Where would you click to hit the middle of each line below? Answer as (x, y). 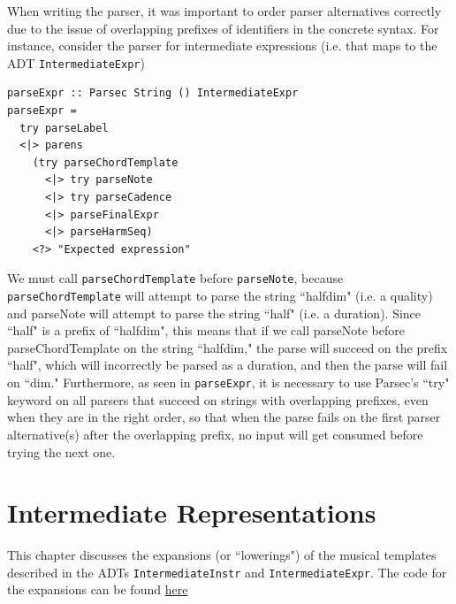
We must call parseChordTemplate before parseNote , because (175, 278)
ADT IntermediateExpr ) (76, 62)
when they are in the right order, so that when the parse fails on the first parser (224, 417)
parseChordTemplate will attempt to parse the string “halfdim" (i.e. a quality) (220, 296)
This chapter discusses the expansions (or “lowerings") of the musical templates (222, 555)
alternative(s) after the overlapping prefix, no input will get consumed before (215, 434)
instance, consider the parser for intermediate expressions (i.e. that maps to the (222, 46)
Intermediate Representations (192, 512)
